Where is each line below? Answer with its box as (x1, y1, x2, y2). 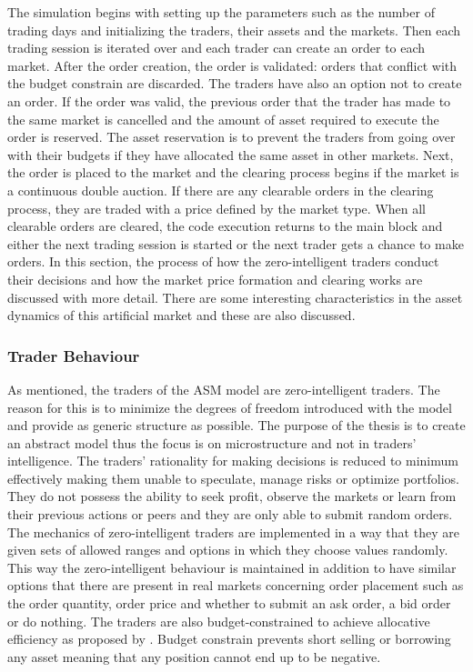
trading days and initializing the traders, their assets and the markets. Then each (7, 20, 461, 39)
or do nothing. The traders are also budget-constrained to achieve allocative (7, 611, 430, 630)
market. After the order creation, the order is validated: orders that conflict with (7, 55, 458, 75)
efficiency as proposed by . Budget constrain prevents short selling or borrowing (7, 629, 451, 648)
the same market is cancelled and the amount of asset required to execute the (7, 109, 439, 128)
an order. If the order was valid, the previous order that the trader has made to (7, 91, 451, 110)
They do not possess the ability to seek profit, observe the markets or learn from (7, 486, 457, 506)
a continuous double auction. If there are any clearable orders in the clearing (7, 180, 434, 199)
